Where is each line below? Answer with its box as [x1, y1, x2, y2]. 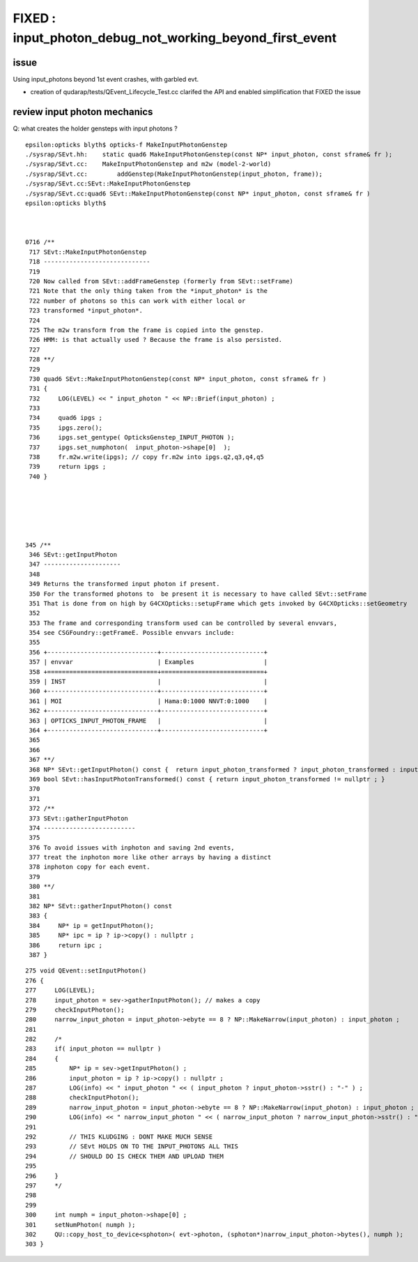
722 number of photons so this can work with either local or [29, 296, 246, 305]
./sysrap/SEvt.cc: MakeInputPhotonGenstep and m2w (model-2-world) [25, 160, 272, 168]
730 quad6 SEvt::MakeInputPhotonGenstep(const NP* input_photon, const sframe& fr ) [29, 375, 327, 383]
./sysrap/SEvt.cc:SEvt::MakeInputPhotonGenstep [25, 180, 191, 188]
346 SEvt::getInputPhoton [29, 550, 118, 558]
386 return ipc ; [29, 941, 103, 949]
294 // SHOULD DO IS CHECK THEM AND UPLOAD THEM [25, 1152, 224, 1160]
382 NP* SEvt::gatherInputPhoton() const [29, 902, 173, 910]
